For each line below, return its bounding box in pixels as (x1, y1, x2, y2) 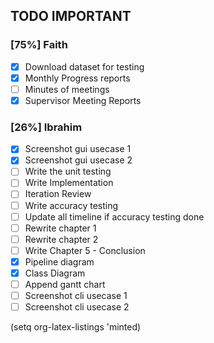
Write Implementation (24, 177, 114, 189)
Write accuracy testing (24, 199, 119, 211)
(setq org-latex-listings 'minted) (10, 321, 142, 333)
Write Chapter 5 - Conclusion (24, 244, 146, 256)
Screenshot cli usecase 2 (24, 301, 130, 313)
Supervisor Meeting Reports (24, 94, 142, 106)
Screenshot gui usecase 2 (24, 154, 133, 166)
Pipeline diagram (24, 255, 95, 268)
